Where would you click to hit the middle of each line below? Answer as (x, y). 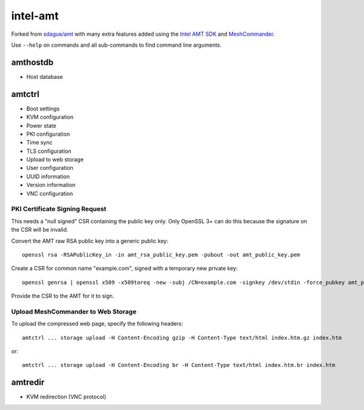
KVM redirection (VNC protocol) (66, 397)
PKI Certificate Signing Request (59, 209)
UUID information (48, 176)
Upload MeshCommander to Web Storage (74, 311)
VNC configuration (50, 193)
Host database (45, 76)
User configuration (50, 168)
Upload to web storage (55, 160)
